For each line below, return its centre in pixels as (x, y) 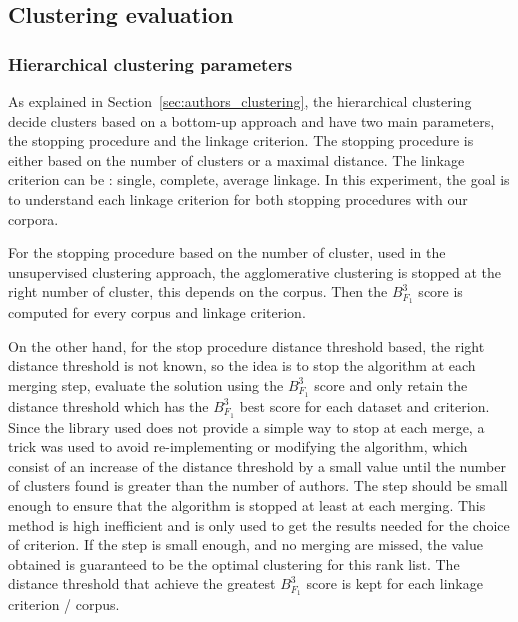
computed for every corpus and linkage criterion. (157, 312)
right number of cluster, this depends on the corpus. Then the (198, 291)
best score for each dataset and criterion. (364, 405)
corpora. (33, 218)
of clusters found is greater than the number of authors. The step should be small (258, 485)
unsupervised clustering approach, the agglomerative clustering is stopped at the (255, 271)
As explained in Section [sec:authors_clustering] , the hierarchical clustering (240, 101)
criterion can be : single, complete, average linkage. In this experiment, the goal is (259, 179)
